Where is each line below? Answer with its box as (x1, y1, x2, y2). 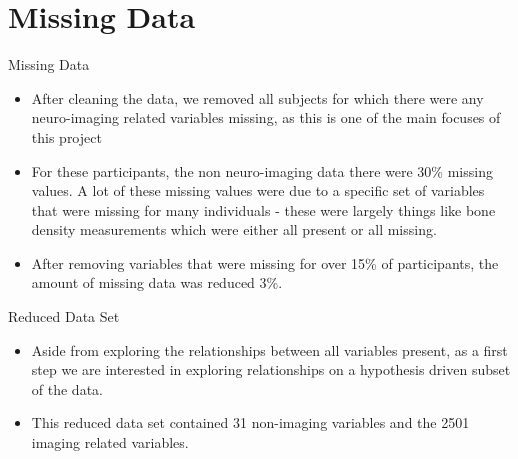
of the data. (31, 378, 103, 399)
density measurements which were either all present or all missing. (31, 219, 437, 240)
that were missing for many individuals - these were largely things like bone (31, 199, 496, 220)
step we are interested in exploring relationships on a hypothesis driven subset (31, 359, 511, 380)
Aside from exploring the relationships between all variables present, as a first (31, 339, 508, 360)
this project (31, 126, 102, 147)
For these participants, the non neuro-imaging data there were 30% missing (31, 160, 493, 181)
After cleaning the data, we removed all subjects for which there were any (31, 87, 484, 108)
